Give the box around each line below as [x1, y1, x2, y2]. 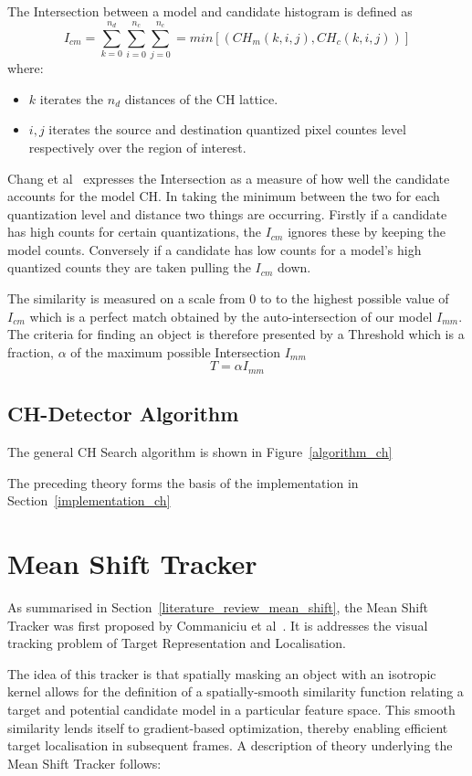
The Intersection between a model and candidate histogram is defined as [7, 2, 413, 20]
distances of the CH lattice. [124, 89, 278, 108]
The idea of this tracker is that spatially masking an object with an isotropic [7, 664, 436, 683]
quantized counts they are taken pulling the [7, 258, 251, 277]
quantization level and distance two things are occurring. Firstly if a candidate [7, 204, 447, 223]
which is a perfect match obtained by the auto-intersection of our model [29, 306, 433, 325]
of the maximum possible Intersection [70, 342, 280, 361]
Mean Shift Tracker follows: [7, 753, 162, 772]
